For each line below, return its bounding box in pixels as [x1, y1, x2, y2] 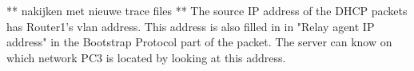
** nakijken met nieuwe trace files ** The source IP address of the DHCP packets [6, 2, 408, 18]
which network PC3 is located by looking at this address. [6, 49, 286, 65]
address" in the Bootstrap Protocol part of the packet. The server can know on [6, 34, 392, 50]
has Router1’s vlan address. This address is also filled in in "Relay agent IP [6, 18, 375, 34]
